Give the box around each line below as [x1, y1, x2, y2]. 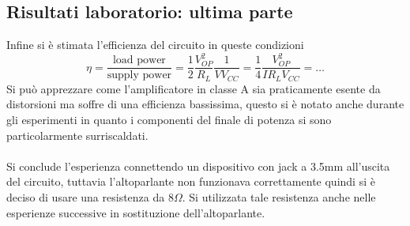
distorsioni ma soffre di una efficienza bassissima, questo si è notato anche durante [6, 96, 404, 112]
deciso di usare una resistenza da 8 [6, 188, 174, 205]
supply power [107, 70, 172, 81]
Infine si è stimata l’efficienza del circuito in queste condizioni [6, 36, 304, 53]
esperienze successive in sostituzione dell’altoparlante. [6, 204, 265, 220]
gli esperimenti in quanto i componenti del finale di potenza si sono [6, 111, 332, 127]
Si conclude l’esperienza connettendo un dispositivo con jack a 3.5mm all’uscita [6, 157, 390, 174]
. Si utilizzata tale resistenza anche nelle [182, 188, 376, 205]
